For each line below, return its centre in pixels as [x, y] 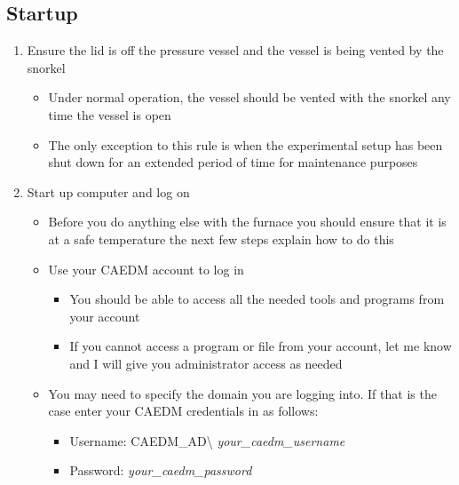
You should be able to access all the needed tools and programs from [257, 299]
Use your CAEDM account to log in [146, 269]
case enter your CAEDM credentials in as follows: [183, 411]
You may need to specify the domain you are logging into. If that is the [242, 393]
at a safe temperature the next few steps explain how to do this [221, 239]
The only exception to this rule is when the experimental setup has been [245, 144]
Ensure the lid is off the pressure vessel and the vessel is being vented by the [235, 50]
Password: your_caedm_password [161, 470]
